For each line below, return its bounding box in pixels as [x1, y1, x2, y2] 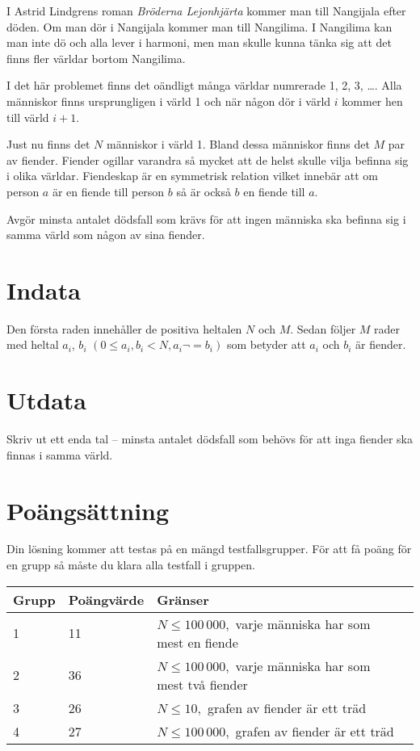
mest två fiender [157, 674, 248, 694]
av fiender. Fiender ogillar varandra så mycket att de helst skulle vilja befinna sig [6, 151, 409, 168]
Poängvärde [68, 589, 145, 609]
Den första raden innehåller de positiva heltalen [6, 320, 242, 337]
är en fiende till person [52, 183, 165, 199]
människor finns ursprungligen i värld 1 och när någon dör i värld [6, 92, 331, 109]
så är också [176, 183, 231, 199]
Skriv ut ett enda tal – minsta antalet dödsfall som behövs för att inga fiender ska [6, 430, 413, 447]
